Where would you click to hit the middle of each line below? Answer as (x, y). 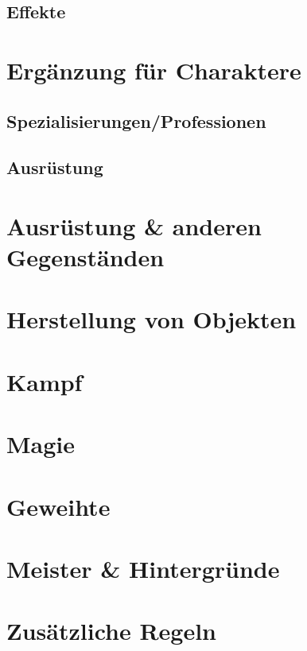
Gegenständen (85, 257)
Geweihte (58, 506)
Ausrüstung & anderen (134, 225)
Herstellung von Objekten (152, 319)
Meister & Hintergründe (143, 568)
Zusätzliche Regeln (112, 631)
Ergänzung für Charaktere (154, 70)
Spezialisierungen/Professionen (136, 120)
